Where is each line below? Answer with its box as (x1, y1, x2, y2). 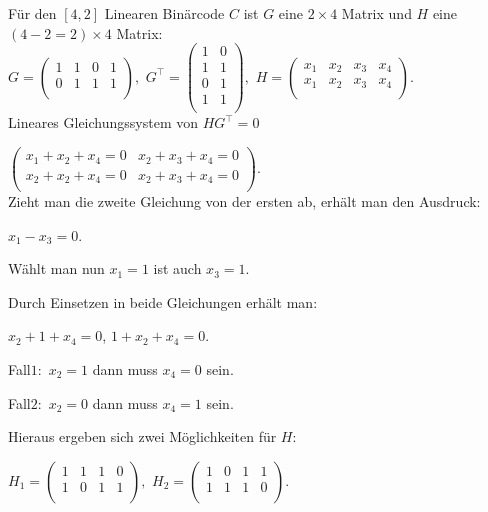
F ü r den (8, 3, 57, 23)
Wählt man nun (8, 258, 105, 279)
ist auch (153, 258, 202, 279)
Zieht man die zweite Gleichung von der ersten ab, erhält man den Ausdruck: (8, 191, 481, 212)
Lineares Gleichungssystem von (8, 112, 199, 133)
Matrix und (341, 3, 412, 23)
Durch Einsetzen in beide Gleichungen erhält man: (8, 291, 318, 312)
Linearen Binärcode (104, 3, 225, 23)
